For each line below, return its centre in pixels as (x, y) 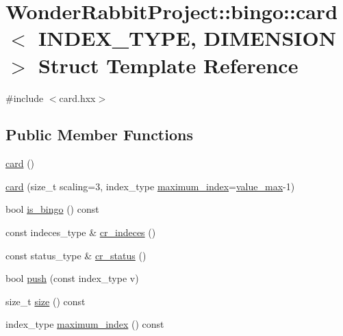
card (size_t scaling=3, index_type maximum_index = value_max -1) (150, 186)
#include (25, 98)
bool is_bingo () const (52, 209)
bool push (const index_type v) (72, 278)
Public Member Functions (99, 134)
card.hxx (77, 98)
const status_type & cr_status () (76, 255)
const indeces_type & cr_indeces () (81, 232)
